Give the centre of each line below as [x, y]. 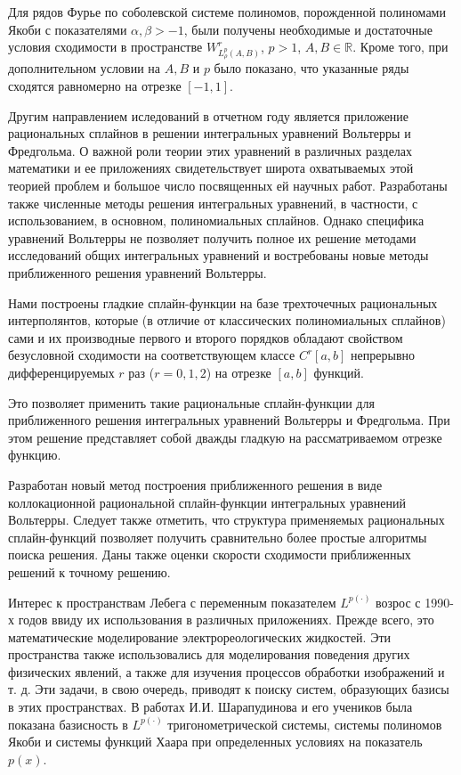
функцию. [35, 455]
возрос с [398, 602]
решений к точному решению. [89, 571]
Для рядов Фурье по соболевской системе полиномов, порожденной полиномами [227, 12]
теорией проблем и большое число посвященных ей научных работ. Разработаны [228, 186]
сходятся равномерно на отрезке [95, 86]
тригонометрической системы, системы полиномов [305, 724]
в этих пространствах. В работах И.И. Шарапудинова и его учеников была [210, 707]
